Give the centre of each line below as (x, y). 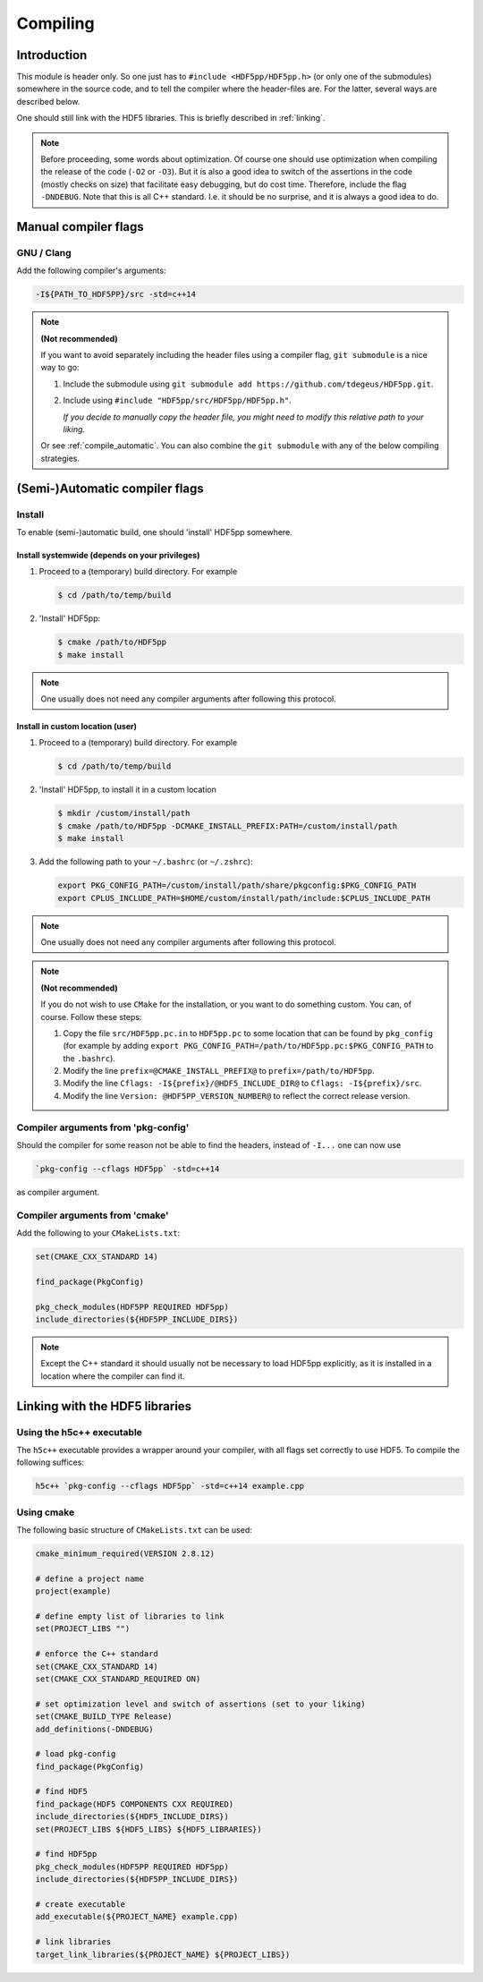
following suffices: (51, 1462)
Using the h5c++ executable (80, 1432)
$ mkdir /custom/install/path (124, 813)
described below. (48, 101)
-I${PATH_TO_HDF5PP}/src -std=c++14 (116, 294)
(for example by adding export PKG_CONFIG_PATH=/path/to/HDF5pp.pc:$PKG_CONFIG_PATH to (248, 1046)
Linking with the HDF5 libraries (104, 1406)
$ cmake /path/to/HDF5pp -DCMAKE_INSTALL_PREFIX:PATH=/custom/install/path (228, 826)
